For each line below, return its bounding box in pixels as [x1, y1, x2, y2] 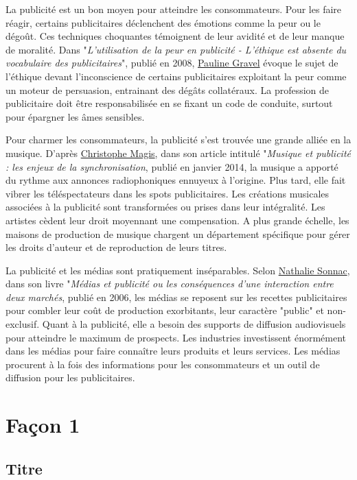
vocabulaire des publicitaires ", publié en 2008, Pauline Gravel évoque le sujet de [5, 56, 338, 70]
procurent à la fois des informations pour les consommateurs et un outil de [5, 357, 320, 371]
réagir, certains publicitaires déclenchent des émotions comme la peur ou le [5, 15, 321, 29]
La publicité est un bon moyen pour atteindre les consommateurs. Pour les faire [5, 2, 342, 16]
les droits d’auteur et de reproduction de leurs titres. [5, 240, 227, 254]
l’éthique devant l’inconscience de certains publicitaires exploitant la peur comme [5, 69, 347, 83]
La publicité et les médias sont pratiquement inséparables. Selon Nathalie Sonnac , [5, 263, 350, 277]
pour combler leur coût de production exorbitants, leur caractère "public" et [5, 303, 324, 317]
